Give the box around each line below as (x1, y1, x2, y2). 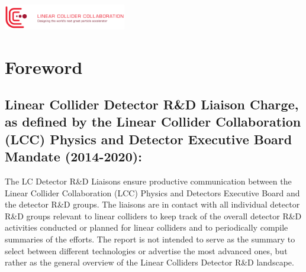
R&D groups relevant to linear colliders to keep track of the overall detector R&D (5, 209, 302, 222)
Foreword (5, 54, 83, 79)
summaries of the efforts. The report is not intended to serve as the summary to (5, 233, 295, 245)
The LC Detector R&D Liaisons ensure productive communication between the (5, 175, 292, 187)
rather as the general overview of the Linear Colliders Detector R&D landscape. (5, 256, 294, 268)
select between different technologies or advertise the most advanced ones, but (5, 244, 288, 257)
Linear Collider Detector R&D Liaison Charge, (5, 95, 299, 114)
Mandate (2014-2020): (5, 147, 142, 166)
